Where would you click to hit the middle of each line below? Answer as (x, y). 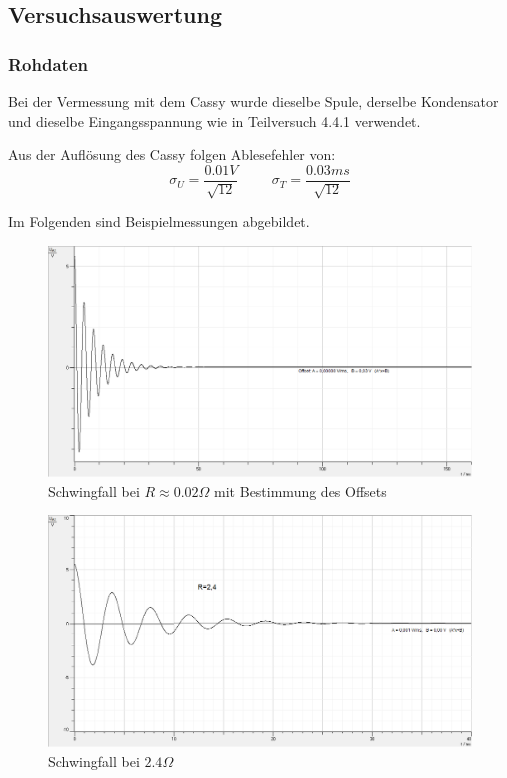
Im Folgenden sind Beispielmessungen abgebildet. (159, 221)
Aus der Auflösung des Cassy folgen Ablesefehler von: (172, 154)
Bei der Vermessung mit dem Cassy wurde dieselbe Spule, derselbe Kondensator (253, 101)
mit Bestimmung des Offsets (300, 490)
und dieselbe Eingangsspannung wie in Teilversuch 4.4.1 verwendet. (214, 120)
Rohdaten (48, 63)
